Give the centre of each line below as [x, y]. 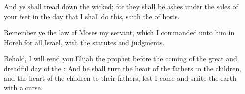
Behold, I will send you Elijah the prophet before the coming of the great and [121, 59]
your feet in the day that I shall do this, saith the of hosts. [92, 16]
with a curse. [23, 87]
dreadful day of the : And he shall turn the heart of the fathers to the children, [123, 68]
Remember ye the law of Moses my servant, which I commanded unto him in [119, 33]
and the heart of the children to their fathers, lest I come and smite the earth [120, 78]
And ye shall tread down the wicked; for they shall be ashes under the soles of [121, 6]
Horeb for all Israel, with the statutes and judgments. [84, 42]
